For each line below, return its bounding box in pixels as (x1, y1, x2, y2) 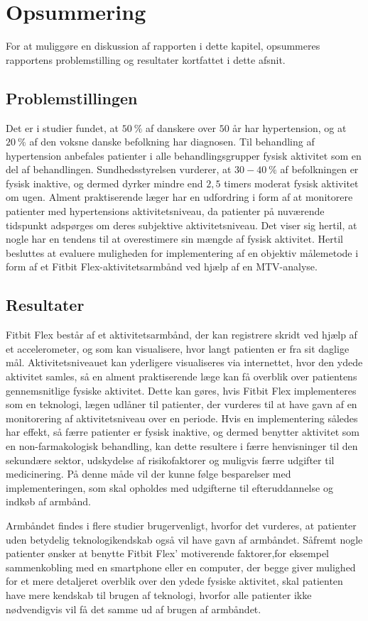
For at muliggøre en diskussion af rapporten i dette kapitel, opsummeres (6, 38, 320, 53)
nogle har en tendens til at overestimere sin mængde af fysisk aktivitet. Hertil (6, 231, 343, 246)
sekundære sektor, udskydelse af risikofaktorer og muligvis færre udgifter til (6, 452, 335, 467)
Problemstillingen (6, 87, 138, 109)
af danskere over (146, 120, 217, 135)
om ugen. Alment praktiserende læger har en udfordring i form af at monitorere (6, 189, 353, 204)
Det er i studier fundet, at (6, 120, 119, 135)
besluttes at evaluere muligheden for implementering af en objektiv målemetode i (6, 245, 359, 260)
